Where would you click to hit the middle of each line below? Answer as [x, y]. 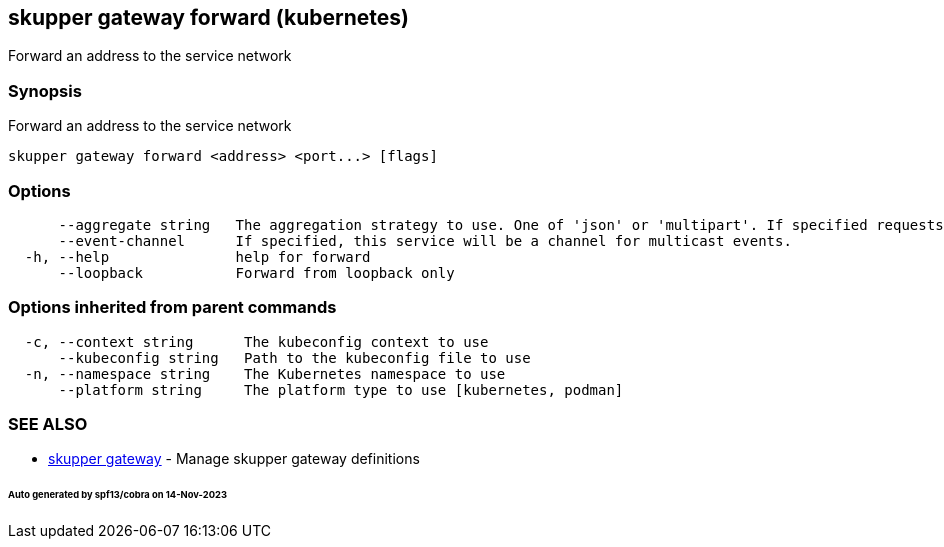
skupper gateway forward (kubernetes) [208, 17]
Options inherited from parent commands [172, 307]
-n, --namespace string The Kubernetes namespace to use [265, 373]
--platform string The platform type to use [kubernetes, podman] [341, 389]
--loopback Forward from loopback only [256, 272]
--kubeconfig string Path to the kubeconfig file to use [294, 357]
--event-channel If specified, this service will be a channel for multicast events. [425, 240]
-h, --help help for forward [197, 256]
